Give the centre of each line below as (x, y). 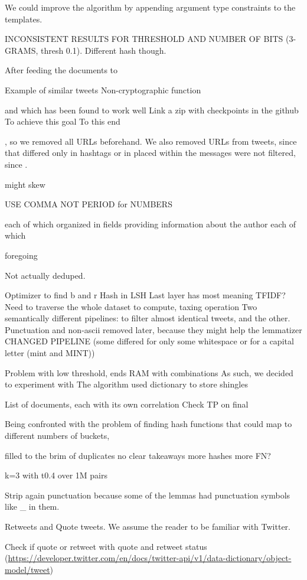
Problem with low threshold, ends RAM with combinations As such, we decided (149, 372)
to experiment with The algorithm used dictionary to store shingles (126, 384)
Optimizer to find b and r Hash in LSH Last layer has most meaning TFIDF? (145, 295)
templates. (24, 19)
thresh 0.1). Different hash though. (103, 50)
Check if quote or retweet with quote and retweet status (106, 546)
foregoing (21, 255)
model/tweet (27, 569)
